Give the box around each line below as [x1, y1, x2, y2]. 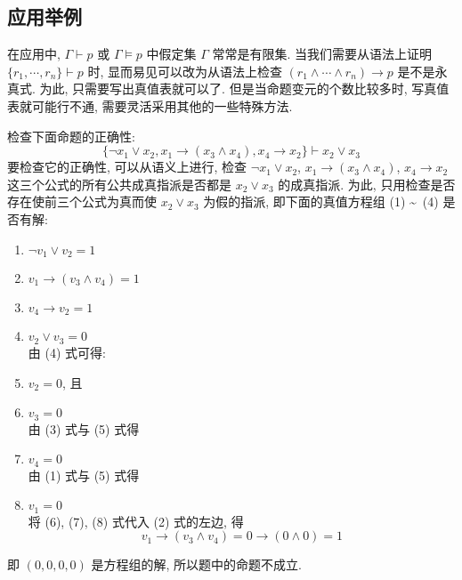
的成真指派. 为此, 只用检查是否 [278, 174, 456, 193]
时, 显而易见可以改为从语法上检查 [87, 61, 282, 80]
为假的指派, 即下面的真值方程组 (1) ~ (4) [203, 192, 439, 211]
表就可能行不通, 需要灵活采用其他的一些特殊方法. [7, 96, 293, 115]
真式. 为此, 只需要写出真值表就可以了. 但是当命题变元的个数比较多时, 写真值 [7, 79, 450, 98]
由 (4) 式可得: [28, 342, 106, 361]
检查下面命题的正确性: [7, 126, 135, 145]
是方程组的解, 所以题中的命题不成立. [91, 555, 302, 574]
